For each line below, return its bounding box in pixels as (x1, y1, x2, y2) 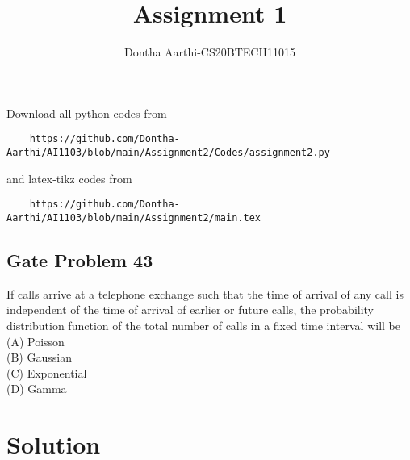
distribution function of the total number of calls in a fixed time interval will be (6, 316, 400, 333)
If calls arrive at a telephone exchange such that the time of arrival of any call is (6, 285, 404, 302)
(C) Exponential (6, 364, 87, 381)
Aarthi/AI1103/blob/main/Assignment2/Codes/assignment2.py (6, 146, 330, 158)
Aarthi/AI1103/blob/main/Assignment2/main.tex (6, 211, 261, 224)
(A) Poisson (6, 332, 65, 349)
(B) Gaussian (6, 349, 72, 366)
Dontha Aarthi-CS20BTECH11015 (124, 44, 295, 61)
